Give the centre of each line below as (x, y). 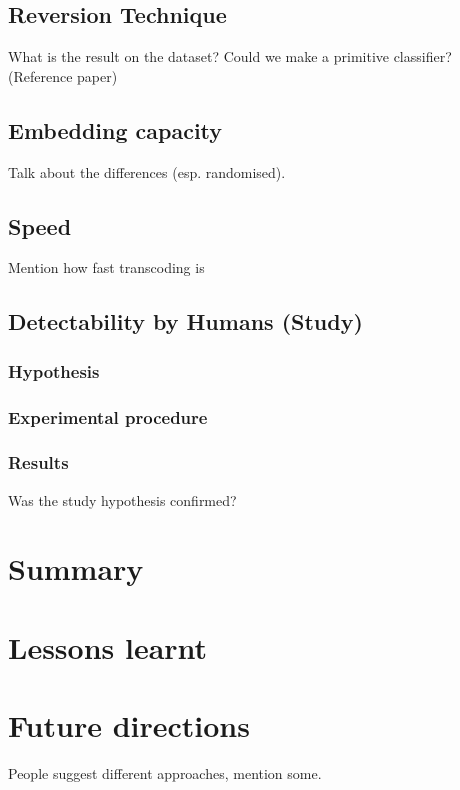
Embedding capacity (115, 129)
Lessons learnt (108, 646)
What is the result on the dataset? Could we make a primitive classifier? (230, 56)
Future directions (129, 725)
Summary (76, 568)
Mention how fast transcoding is (106, 267)
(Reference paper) (63, 75)
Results (38, 462)
